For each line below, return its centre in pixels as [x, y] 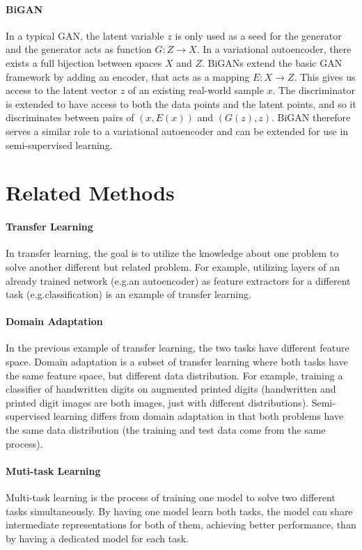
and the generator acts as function [79, 49]
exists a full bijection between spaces [84, 62]
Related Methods [90, 192]
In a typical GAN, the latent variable [85, 35]
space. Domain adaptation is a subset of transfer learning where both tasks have [177, 362]
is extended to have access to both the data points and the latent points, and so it [181, 103]
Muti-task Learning [53, 470]
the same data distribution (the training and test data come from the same [166, 430]
